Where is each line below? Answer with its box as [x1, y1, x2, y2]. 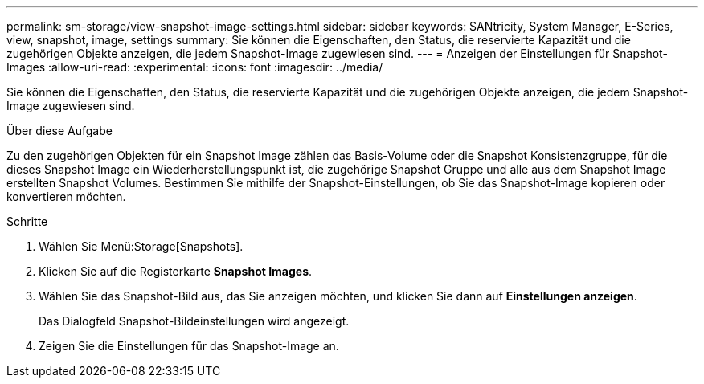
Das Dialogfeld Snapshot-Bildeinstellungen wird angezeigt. [39, 314, 350, 328]
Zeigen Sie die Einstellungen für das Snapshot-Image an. [39, 339, 339, 353]
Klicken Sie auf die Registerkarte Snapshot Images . [39, 264, 313, 278]
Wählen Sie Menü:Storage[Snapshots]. [39, 239, 244, 253]
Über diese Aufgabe [6, 124, 113, 137]
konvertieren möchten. [6, 190, 126, 203]
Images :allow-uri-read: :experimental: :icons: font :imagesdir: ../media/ [6, 60, 383, 74]
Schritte [6, 214, 48, 228]
